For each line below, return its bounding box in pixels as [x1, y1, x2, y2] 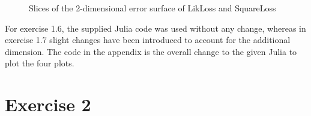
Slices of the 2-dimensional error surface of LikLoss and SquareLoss [29, 2, 276, 14]
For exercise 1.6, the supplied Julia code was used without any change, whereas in [5, 22, 306, 34]
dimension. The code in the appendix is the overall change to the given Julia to [5, 45, 297, 57]
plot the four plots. [5, 57, 74, 69]
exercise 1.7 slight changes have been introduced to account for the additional [5, 33, 291, 46]
